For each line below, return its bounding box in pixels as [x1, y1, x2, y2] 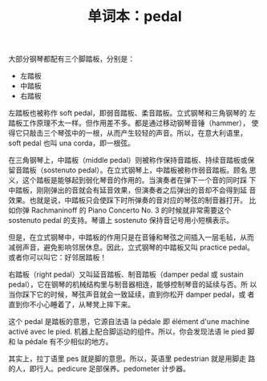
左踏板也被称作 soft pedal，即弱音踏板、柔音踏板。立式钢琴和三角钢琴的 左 [8, 108, 257, 118]
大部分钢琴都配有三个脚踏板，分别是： [8, 54, 135, 64]
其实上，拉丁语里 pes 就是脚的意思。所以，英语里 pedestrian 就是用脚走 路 [8, 354, 256, 363]
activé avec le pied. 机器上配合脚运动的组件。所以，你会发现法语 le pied [8, 326, 246, 337]
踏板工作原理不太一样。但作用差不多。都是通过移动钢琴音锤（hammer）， [8, 118, 250, 128]
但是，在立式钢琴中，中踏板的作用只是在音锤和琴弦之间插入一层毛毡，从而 [8, 233, 254, 242]
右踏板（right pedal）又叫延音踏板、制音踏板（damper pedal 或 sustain [8, 270, 245, 279]
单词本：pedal [87, 7, 182, 26]
